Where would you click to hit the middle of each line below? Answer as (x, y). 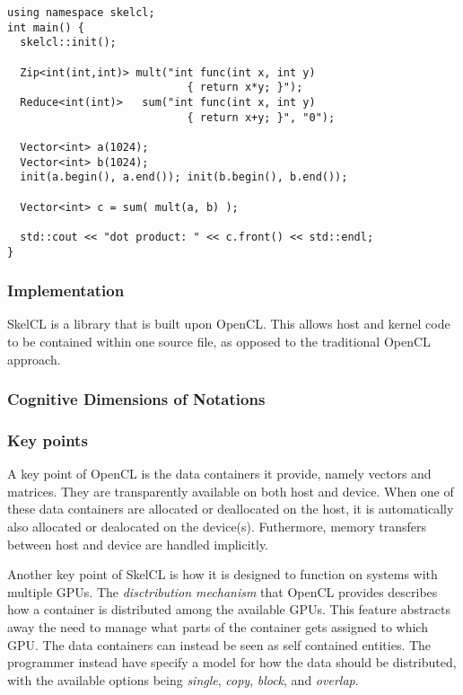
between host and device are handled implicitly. (138, 544)
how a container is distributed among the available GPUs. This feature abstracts (229, 609)
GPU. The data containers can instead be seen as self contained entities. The (219, 644)
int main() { (46, 27)
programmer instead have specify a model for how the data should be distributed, (232, 662)
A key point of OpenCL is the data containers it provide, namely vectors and (219, 474)
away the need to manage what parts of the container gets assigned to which (218, 626)
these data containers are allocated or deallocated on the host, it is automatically (231, 509)
